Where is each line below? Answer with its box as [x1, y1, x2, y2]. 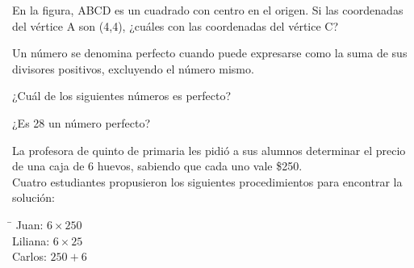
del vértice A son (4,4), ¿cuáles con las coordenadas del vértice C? [12, 17, 339, 34]
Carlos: [12, 248, 47, 265]
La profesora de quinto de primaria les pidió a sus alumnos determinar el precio [12, 141, 406, 158]
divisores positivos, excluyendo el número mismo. [12, 60, 254, 77]
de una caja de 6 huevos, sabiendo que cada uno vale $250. [12, 157, 303, 174]
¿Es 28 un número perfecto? [12, 114, 151, 131]
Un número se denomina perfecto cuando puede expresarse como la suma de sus [12, 44, 408, 61]
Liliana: [12, 232, 50, 249]
